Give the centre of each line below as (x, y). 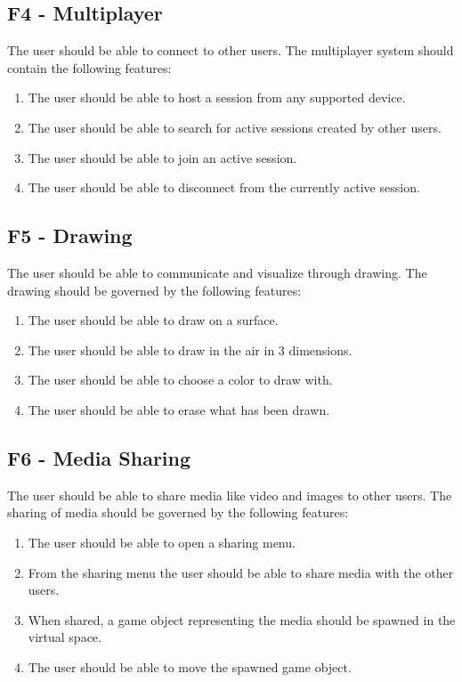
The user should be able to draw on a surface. (153, 320)
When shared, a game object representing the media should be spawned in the (242, 619)
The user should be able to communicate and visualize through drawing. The (217, 272)
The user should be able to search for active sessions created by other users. (235, 127)
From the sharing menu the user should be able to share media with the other (241, 572)
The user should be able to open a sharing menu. (162, 542)
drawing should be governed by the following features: (154, 290)
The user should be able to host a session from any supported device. (217, 97)
